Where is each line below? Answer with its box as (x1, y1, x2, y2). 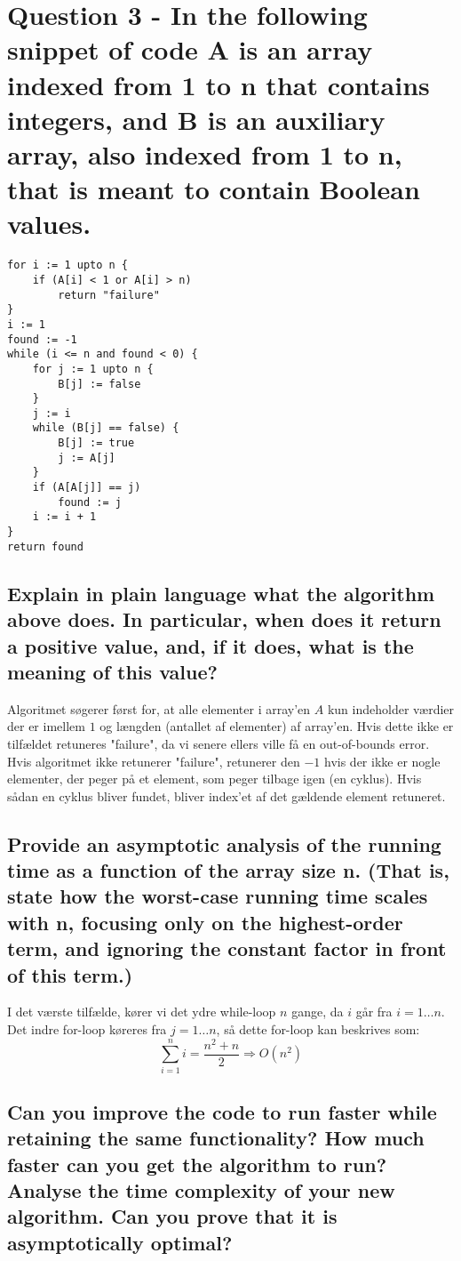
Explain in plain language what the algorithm (7, 579, 435, 606)
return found (7, 540, 83, 553)
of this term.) (7, 960, 133, 988)
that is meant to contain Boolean (7, 171, 420, 207)
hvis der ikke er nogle (324, 751, 441, 770)
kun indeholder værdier (327, 699, 455, 718)
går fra (355, 1002, 393, 1021)
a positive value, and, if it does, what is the (7, 631, 414, 659)
